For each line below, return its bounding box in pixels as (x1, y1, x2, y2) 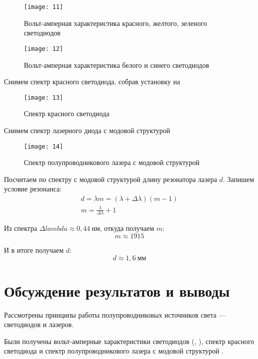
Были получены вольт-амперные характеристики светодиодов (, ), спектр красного (4, 336, 255, 346)
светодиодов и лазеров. (4, 319, 74, 330)
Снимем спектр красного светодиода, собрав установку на (4, 76, 180, 87)
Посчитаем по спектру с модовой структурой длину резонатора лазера (4, 174, 217, 184)
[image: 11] (24, 3, 63, 10)
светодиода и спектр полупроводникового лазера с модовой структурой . (4, 346, 224, 356)
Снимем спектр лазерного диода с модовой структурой (4, 125, 170, 135)
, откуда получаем (100, 223, 154, 233)
